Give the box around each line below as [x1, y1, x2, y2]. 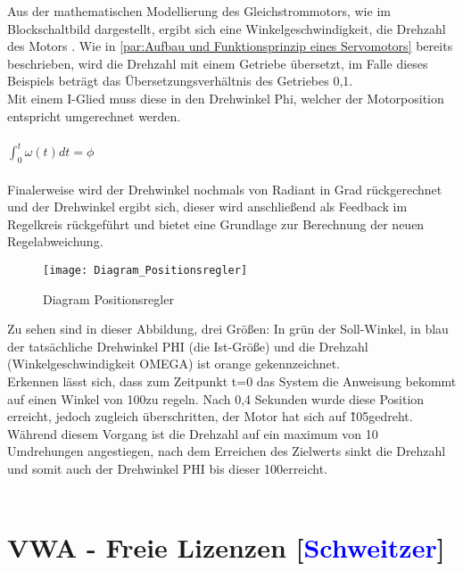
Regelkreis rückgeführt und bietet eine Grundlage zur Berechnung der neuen [7, 214, 425, 233]
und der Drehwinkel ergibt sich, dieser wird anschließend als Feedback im [7, 197, 408, 216]
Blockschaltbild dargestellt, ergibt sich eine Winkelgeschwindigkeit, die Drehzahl [7, 19, 446, 37]
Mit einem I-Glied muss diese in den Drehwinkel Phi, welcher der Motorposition [7, 88, 444, 107]
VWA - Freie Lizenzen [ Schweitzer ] [7, 529, 445, 566]
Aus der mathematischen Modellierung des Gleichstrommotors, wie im [7, 2, 391, 20]
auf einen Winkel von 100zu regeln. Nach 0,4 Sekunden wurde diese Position [7, 389, 425, 408]
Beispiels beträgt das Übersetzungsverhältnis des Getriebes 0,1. [7, 71, 353, 90]
